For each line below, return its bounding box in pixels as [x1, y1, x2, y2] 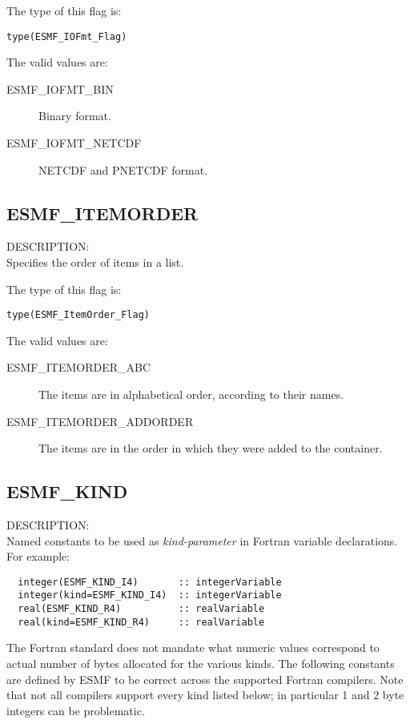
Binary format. [38, 107, 111, 124]
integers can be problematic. [6, 702, 145, 718]
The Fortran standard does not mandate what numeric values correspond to [6, 639, 380, 656]
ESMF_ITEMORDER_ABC [6, 359, 151, 376]
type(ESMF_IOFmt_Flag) [6, 30, 127, 42]
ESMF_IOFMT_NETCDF [6, 135, 142, 151]
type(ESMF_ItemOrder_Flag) [6, 309, 150, 321]
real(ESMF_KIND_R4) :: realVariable [18, 603, 265, 615]
